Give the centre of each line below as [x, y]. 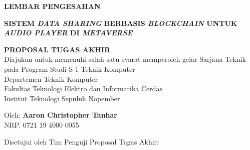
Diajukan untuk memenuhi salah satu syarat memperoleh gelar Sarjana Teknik [125, 59]
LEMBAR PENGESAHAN [52, 6]
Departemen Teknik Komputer [51, 78]
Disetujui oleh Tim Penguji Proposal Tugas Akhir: [81, 141]
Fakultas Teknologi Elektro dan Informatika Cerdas [83, 88]
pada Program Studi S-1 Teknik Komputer [70, 69]
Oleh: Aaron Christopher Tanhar [61, 115]
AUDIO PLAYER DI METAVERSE [68, 33]
